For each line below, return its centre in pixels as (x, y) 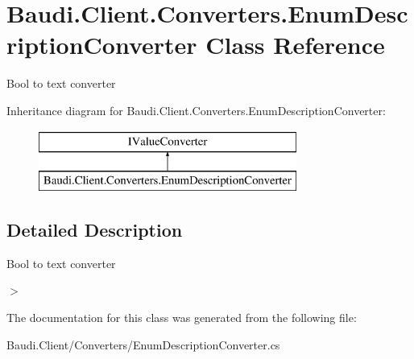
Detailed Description (95, 230)
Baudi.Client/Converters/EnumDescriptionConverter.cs (143, 344)
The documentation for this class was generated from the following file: (182, 318)
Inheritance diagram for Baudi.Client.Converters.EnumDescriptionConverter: (196, 110)
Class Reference (295, 45)
